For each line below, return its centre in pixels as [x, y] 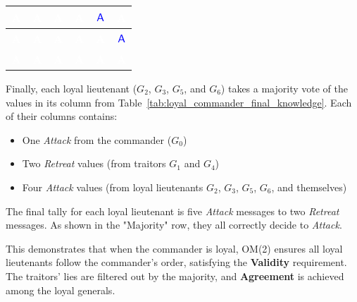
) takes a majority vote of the [284, 88]
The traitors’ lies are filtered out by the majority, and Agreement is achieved [175, 276]
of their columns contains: [62, 116]
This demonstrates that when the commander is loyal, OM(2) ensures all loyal [174, 248]
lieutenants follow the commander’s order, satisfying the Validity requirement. [176, 262]
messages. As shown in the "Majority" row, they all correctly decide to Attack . [174, 225]
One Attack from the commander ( [97, 139]
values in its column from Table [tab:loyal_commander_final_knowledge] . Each [179, 102]
